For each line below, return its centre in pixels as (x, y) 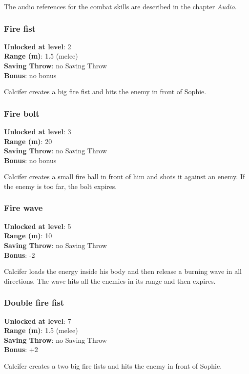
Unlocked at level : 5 (38, 226)
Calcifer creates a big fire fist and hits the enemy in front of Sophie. (105, 92)
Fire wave (23, 208)
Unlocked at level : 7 (38, 321)
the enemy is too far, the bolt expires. (61, 186)
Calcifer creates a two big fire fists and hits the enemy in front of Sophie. (113, 365)
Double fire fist (34, 302)
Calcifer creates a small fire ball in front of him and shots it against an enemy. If (124, 177)
